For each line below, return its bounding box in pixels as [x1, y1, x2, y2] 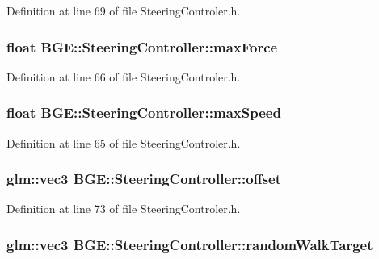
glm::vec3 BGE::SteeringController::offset [6, 169, 282, 189]
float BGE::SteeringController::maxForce [6, 36, 278, 56]
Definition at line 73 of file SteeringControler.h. [6, 200, 241, 217]
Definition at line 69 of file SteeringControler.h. [6, 2, 241, 19]
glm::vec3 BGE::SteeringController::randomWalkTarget [6, 234, 373, 254]
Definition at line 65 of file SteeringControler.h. [6, 134, 241, 151]
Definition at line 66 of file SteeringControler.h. [6, 68, 241, 85]
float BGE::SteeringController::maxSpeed [6, 102, 281, 123]
